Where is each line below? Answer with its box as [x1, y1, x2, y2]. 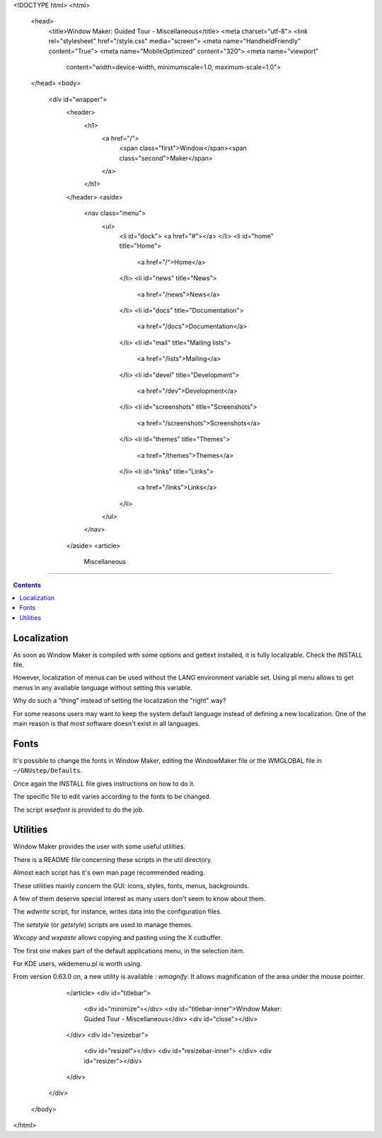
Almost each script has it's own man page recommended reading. [13, 868, 205, 877]
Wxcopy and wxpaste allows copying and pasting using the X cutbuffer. [13, 933, 223, 942]
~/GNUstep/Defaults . [13, 766, 83, 775]
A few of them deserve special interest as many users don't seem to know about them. [13, 894, 266, 902]
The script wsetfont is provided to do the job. [13, 805, 144, 814]
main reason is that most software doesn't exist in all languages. [13, 719, 201, 728]
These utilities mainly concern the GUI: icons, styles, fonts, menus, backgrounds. [13, 881, 250, 890]
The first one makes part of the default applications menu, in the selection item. [13, 946, 245, 955]
